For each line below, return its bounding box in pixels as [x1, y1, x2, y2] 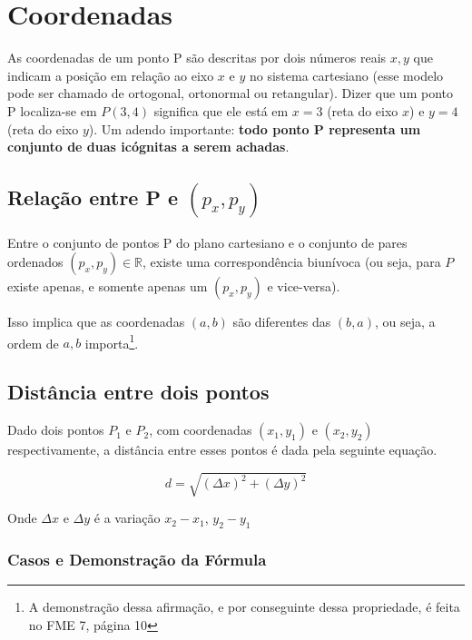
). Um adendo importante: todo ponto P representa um [88, 119, 421, 138]
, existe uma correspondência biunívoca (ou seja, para [143, 252, 441, 271]
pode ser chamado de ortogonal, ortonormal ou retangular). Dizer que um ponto [7, 84, 453, 103]
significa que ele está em [153, 101, 289, 120]
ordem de [7, 333, 59, 352]
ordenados [7, 252, 64, 271]
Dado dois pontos [7, 420, 104, 439]
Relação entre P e [7, 182, 179, 211]
